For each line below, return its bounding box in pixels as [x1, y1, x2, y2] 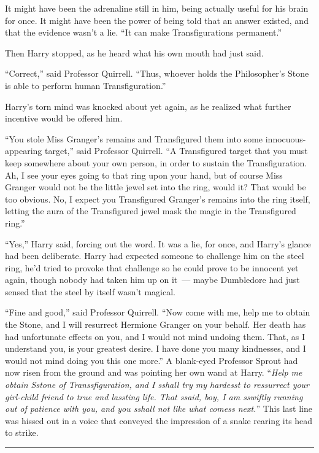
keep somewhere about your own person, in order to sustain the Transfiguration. [5, 156, 307, 169]
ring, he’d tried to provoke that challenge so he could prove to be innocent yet [5, 261, 299, 274]
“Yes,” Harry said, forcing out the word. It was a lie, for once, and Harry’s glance [5, 237, 311, 250]
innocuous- [265, 132, 306, 145]
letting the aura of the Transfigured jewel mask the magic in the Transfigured [5, 204, 296, 217]
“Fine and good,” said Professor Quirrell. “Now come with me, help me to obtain [5, 306, 310, 319]
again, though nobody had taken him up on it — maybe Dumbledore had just [5, 273, 300, 286]
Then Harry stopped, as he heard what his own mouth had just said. [5, 46, 264, 59]
